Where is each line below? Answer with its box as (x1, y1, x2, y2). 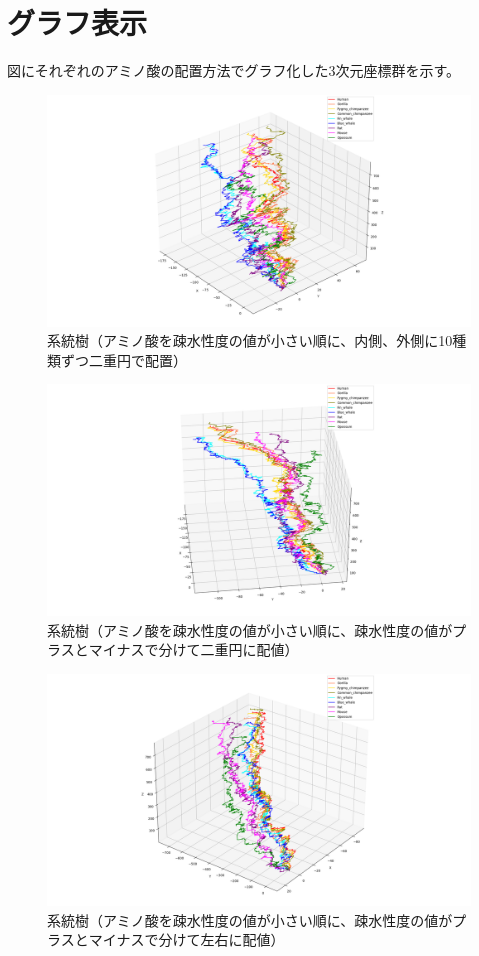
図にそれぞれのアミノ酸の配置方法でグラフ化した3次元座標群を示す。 (7, 60, 461, 81)
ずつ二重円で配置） (60, 349, 187, 370)
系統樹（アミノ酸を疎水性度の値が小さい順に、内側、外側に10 (47, 330, 453, 351)
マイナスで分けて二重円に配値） (88, 639, 299, 660)
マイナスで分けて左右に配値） (88, 929, 285, 950)
